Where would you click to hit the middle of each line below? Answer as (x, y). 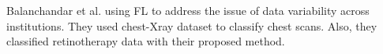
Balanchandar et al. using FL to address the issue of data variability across (188, 10)
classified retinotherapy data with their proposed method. (146, 41)
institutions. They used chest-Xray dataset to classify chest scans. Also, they (192, 25)
